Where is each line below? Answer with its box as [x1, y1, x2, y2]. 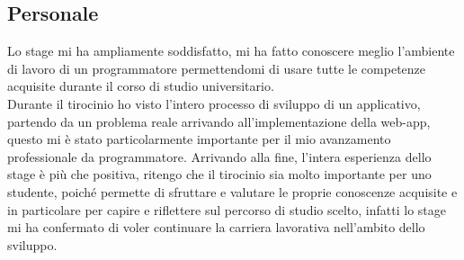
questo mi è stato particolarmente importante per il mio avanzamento [7, 130, 391, 148]
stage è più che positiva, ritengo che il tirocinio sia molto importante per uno [7, 165, 432, 184]
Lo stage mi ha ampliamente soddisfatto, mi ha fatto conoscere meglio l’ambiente [7, 41, 455, 60]
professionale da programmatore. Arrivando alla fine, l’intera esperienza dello [7, 147, 432, 166]
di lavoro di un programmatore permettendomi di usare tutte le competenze [7, 58, 426, 77]
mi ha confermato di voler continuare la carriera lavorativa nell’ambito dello [7, 218, 425, 237]
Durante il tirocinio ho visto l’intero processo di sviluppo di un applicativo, [7, 94, 421, 112]
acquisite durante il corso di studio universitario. [7, 76, 274, 95]
